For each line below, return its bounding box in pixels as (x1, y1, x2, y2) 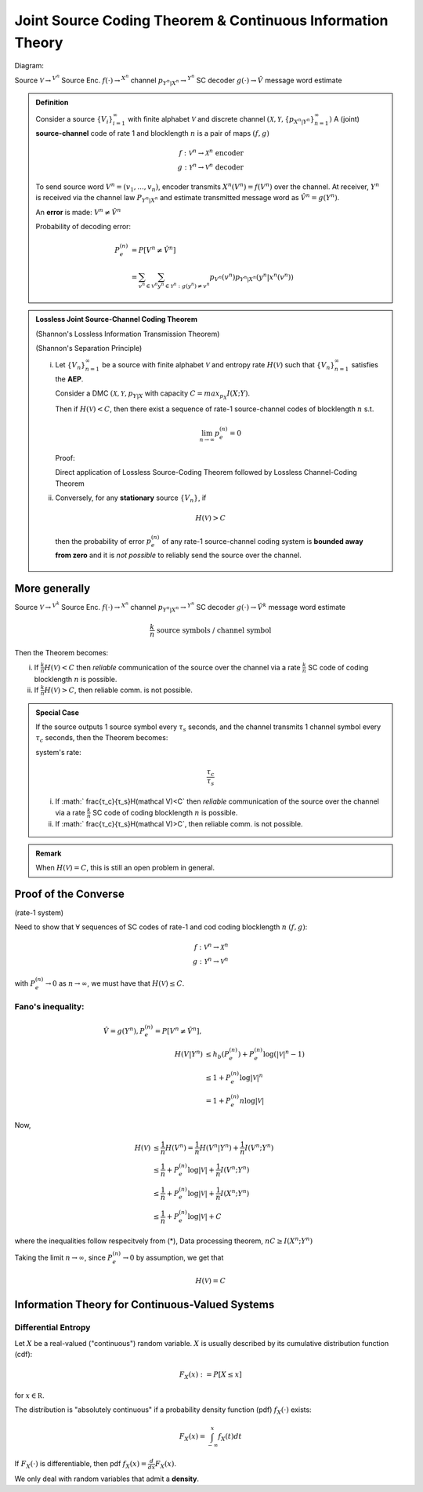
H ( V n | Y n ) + (199, 1142, 239, 1152)
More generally (14, 582, 91, 595)
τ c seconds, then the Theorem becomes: (35, 733, 168, 745)
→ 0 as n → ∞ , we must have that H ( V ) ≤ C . (45, 978, 185, 988)
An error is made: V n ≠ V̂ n (35, 206, 121, 217)
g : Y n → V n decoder (177, 162, 244, 172)
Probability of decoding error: (35, 221, 132, 231)
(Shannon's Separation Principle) (35, 343, 143, 352)
